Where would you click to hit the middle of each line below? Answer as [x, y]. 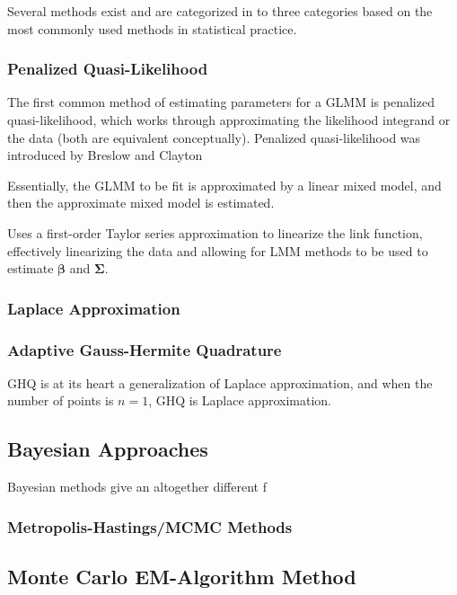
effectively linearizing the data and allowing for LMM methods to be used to [218, 250]
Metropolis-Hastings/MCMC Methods [150, 526]
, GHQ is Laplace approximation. [240, 400]
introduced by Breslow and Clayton [105, 155]
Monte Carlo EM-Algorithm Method [182, 577]
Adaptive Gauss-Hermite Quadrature [145, 349]
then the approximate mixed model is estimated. [141, 203]
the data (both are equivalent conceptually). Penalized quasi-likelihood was [214, 137]
